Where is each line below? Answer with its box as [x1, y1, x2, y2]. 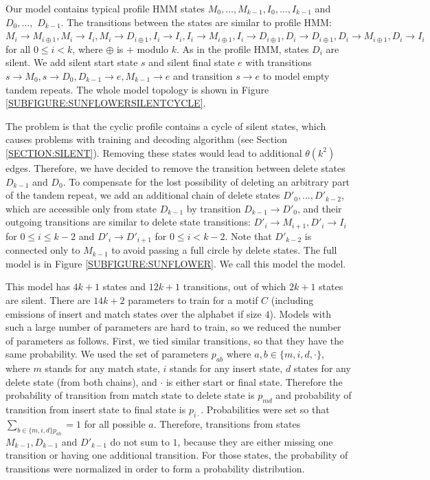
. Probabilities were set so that [201, 402, 330, 417]
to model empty [262, 68, 330, 83]
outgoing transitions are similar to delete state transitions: [5, 215, 251, 229]
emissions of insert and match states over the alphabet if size [5, 306, 262, 320]
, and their [297, 201, 342, 215]
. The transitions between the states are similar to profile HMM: [60, 14, 332, 29]
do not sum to [110, 434, 170, 448]
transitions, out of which [183, 279, 286, 294]
